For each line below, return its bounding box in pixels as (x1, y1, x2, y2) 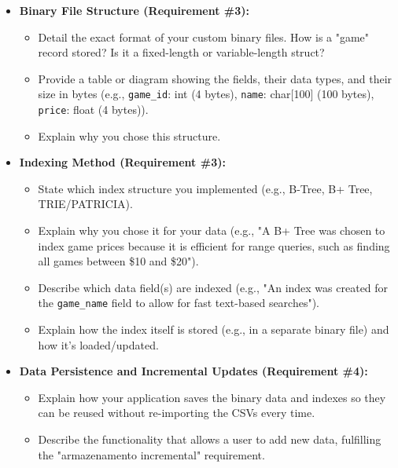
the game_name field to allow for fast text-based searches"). (38, 294, 320, 311)
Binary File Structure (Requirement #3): (19, 2, 250, 18)
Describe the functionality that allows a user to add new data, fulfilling (38, 431, 381, 448)
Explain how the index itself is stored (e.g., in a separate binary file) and (38, 321, 389, 338)
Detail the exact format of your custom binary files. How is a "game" (38, 28, 370, 45)
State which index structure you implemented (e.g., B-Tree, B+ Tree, (38, 180, 373, 196)
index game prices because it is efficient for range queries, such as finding (38, 237, 390, 254)
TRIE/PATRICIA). (38, 196, 133, 212)
